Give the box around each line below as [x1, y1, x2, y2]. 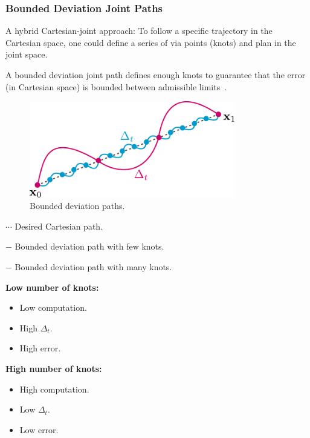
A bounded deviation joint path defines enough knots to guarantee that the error [5, 68, 306, 81]
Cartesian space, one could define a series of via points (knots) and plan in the [5, 36, 296, 48]
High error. [19, 342, 61, 354]
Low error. [19, 423, 59, 436]
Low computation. [19, 301, 87, 314]
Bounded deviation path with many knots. [15, 260, 172, 273]
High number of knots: [5, 362, 102, 374]
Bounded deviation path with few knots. [15, 240, 164, 253]
